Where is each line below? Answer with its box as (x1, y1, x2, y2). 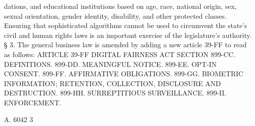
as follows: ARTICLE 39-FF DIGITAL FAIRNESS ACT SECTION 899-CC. (4, 49, 236, 59)
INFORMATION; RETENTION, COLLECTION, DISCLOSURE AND (4, 78, 221, 88)
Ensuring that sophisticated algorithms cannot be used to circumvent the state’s (4, 20, 248, 31)
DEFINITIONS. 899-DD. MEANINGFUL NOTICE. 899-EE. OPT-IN (4, 59, 217, 69)
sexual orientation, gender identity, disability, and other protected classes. (4, 10, 227, 21)
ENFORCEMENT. (4, 97, 62, 107)
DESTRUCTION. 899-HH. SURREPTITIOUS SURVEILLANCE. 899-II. (4, 88, 226, 98)
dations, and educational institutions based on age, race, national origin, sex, (4, 1, 237, 11)
